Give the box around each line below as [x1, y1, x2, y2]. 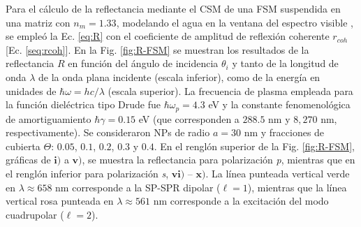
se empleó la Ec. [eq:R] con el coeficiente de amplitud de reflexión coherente [6, 29, 330, 43]
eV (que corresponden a [138, 111, 240, 126]
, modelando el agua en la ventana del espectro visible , [116, 15, 353, 29]
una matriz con [6, 15, 71, 29]
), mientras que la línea [247, 180, 347, 194]
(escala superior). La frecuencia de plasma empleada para [108, 83, 353, 98]
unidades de [6, 83, 57, 98]
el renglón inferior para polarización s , [6, 166, 169, 180]
